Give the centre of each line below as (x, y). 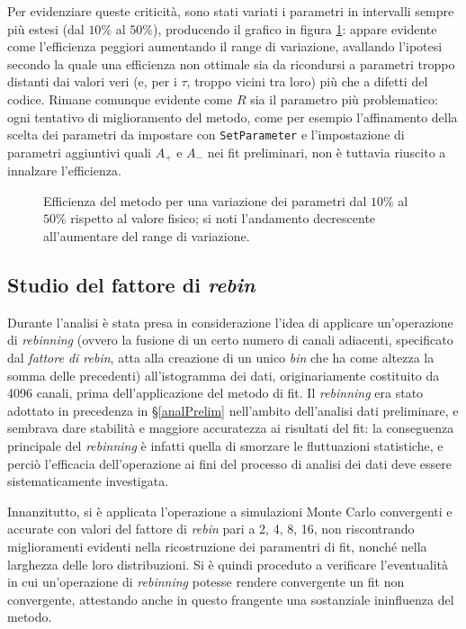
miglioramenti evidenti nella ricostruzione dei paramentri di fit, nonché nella (217, 546)
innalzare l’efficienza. (64, 171)
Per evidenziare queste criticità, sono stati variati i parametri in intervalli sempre (231, 11)
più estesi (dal (46, 28)
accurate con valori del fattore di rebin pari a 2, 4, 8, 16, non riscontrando (211, 529)
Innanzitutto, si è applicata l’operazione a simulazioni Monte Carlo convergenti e (230, 511)
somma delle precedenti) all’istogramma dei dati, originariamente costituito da (224, 375)
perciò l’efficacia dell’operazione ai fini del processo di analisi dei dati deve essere (230, 463)
